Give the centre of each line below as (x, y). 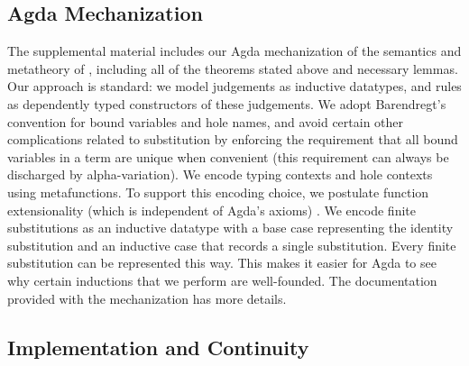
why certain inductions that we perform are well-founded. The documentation (222, 280)
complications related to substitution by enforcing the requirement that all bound (233, 139)
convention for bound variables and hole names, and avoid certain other (206, 121)
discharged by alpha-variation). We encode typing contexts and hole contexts (220, 174)
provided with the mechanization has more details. (147, 298)
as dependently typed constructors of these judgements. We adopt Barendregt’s (227, 103)
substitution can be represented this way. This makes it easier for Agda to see (222, 263)
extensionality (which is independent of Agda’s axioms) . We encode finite (212, 210)
